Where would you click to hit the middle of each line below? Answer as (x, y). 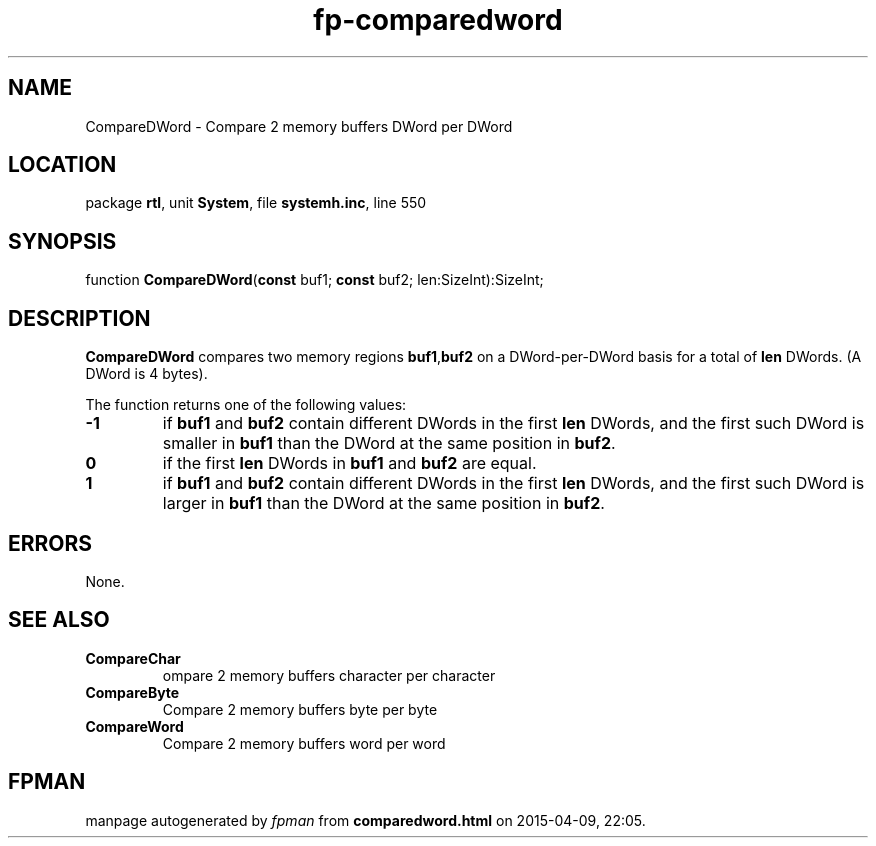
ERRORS (50, 543)
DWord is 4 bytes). (146, 374)
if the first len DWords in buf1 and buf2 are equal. (349, 463)
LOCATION (62, 165)
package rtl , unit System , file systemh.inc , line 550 (256, 203)
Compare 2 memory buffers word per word (304, 743)
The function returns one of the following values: (246, 405)
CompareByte (132, 692)
